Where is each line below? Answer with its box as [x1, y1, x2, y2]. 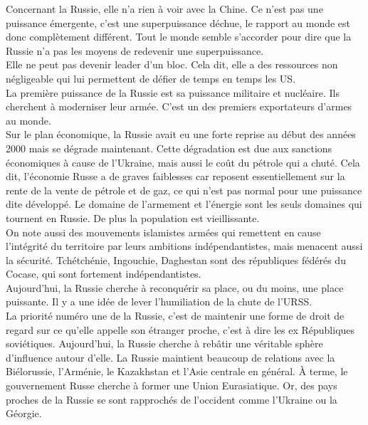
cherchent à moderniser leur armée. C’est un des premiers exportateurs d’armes [6, 99, 352, 114]
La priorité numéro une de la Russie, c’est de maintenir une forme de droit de [6, 308, 345, 323]
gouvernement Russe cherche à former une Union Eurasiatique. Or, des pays [6, 378, 337, 393]
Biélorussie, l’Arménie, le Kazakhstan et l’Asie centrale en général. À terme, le [6, 364, 348, 379]
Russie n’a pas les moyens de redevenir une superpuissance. [6, 43, 264, 58]
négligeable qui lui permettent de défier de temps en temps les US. [6, 70, 296, 85]
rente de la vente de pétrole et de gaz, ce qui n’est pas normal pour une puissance [6, 182, 362, 197]
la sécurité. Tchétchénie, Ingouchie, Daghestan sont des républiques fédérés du [6, 252, 346, 267]
